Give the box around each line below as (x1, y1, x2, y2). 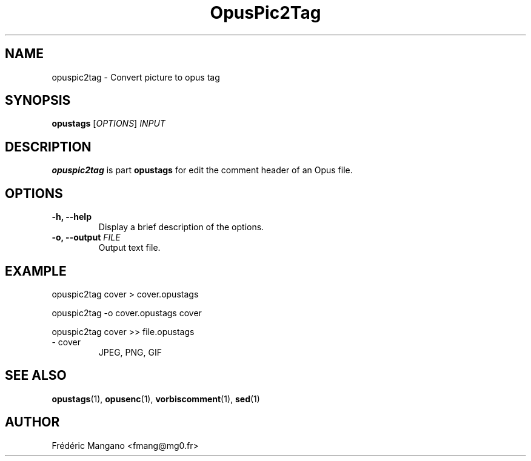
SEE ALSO (5, 368, 67, 383)
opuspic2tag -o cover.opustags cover (52, 307, 202, 318)
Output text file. (98, 242, 161, 253)
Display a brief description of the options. (98, 222, 264, 233)
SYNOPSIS (5, 93, 71, 108)
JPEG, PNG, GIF (98, 347, 162, 357)
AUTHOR (5, 414, 60, 430)
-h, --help (52, 211, 92, 222)
